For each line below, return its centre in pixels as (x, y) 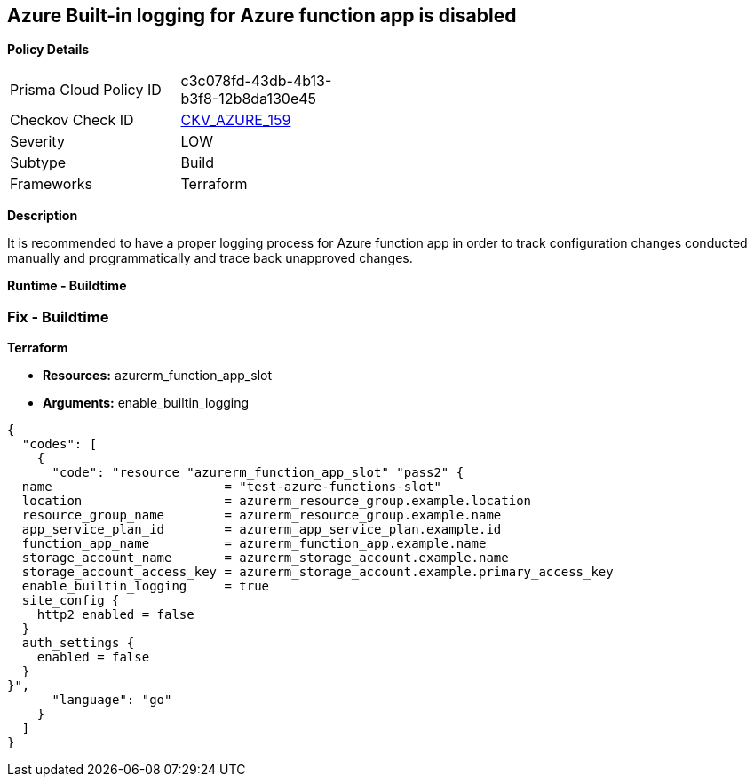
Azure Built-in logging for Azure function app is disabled (262, 16)
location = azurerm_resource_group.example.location (277, 501)
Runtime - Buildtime (67, 286)
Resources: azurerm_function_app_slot (158, 376)
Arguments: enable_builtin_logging (146, 403)
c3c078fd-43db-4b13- (256, 81)
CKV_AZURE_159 (236, 120)
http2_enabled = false (115, 615)
